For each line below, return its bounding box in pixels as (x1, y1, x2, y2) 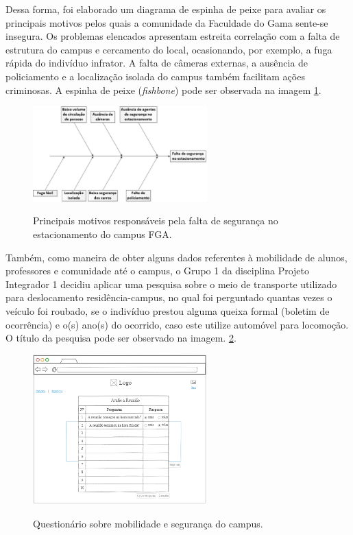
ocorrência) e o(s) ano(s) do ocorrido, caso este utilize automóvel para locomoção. (5, 317, 349, 331)
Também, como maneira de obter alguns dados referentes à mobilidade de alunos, (5, 250, 348, 264)
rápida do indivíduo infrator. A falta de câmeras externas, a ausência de (5, 56, 308, 70)
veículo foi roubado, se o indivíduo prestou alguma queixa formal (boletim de (5, 303, 330, 318)
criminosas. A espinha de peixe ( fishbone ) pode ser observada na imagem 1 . (5, 82, 321, 97)
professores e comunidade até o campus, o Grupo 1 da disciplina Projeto (5, 263, 310, 278)
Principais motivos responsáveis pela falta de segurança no (33, 213, 278, 228)
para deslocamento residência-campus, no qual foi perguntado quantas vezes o (5, 290, 332, 305)
